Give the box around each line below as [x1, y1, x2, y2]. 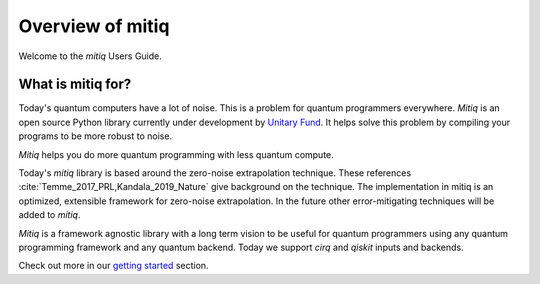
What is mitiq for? [18, 76, 132, 93]
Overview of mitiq [18, 15, 170, 37]
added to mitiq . [18, 209, 81, 221]
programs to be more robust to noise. [18, 130, 173, 142]
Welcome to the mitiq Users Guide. [18, 50, 162, 62]
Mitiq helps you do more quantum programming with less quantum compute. [18, 148, 334, 160]
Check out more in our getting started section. [18, 260, 209, 272]
